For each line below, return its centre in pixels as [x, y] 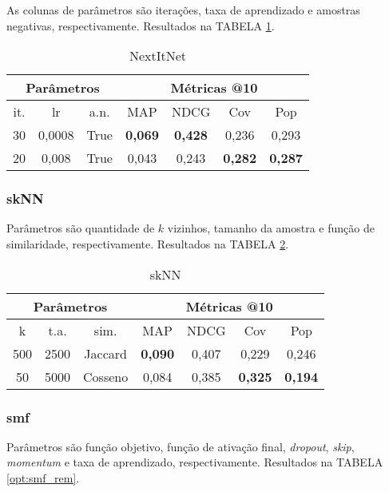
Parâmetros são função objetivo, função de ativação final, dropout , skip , [181, 446]
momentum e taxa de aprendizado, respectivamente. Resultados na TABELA [195, 462]
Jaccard [105, 353]
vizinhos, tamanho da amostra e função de [271, 228]
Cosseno [106, 376]
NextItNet [158, 56]
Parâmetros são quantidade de [81, 228]
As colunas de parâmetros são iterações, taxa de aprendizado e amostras [183, 10]
